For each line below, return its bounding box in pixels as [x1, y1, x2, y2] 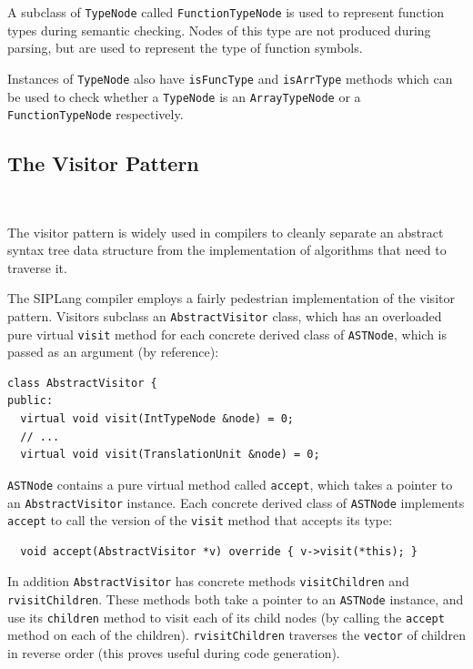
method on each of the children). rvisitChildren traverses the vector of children [7, 625, 467, 644]
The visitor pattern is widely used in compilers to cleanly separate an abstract [7, 222, 444, 241]
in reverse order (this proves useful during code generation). [7, 644, 340, 663]
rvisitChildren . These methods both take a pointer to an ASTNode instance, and [7, 590, 464, 609]
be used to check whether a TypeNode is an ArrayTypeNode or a [7, 86, 361, 106]
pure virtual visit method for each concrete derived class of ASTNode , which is [7, 324, 448, 343]
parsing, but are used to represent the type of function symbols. [7, 38, 363, 57]
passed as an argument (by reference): [7, 342, 219, 361]
